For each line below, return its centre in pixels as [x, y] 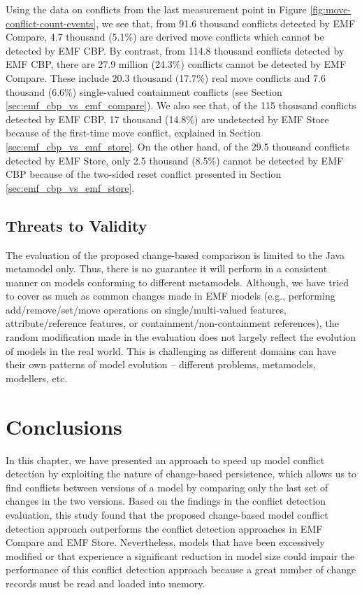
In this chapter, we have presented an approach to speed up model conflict [165, 460]
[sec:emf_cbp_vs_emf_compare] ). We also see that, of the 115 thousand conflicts [181, 105]
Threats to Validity [77, 225]
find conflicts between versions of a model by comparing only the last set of [167, 487]
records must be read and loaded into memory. [106, 583]
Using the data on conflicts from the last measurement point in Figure [156, 9]
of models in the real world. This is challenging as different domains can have [171, 350]
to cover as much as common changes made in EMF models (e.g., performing [171, 296]
